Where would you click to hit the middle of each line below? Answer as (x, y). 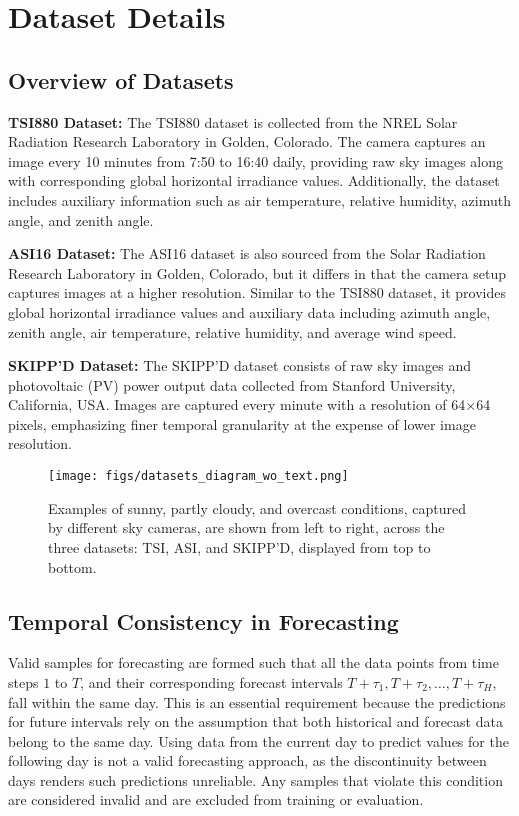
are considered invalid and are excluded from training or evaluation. (216, 799)
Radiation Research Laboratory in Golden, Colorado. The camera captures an (247, 141)
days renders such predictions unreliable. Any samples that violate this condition (255, 779)
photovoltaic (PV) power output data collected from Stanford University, (232, 384)
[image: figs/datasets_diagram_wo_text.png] (198, 476)
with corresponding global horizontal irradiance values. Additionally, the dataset (254, 180)
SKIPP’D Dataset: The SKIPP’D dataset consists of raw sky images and (239, 365)
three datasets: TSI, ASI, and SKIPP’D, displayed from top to (239, 546)
